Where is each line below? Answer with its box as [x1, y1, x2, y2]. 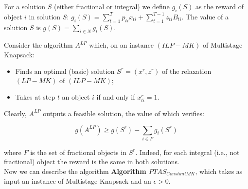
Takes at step [15, 91, 55, 102]
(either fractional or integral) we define [54, 1, 170, 11]
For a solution [4, 1, 46, 11]
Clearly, [4, 108, 27, 118]
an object [62, 91, 90, 102]
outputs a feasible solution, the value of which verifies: [43, 108, 204, 118]
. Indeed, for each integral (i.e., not [135, 147, 240, 157]
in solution [29, 11, 61, 21]
